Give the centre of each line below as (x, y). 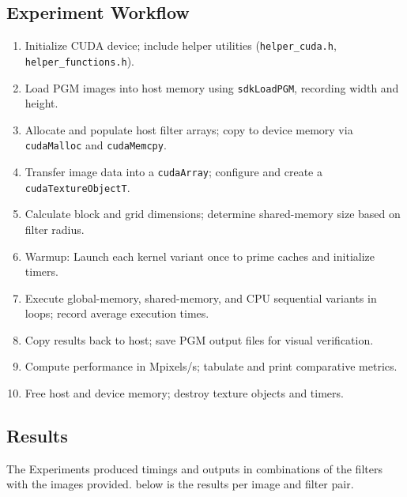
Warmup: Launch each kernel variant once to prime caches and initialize (200, 256)
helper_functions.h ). (79, 60)
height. (41, 103)
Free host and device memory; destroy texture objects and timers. (184, 393)
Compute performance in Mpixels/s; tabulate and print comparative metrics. (211, 366)
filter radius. (55, 229)
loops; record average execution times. (117, 313)
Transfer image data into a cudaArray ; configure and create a (173, 172)
